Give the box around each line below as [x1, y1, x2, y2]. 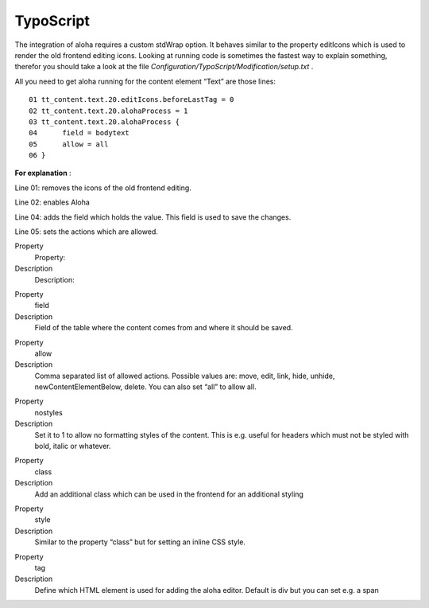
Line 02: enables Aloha [14, 197, 91, 207]
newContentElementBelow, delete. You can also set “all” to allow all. [34, 382, 257, 392]
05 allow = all [29, 139, 109, 149]
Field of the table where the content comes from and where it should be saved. [34, 323, 293, 333]
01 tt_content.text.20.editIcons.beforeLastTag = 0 [29, 95, 234, 104]
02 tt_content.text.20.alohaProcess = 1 [29, 106, 188, 115]
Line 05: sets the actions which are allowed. [14, 227, 158, 236]
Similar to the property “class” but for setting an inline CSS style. [34, 537, 246, 547]
